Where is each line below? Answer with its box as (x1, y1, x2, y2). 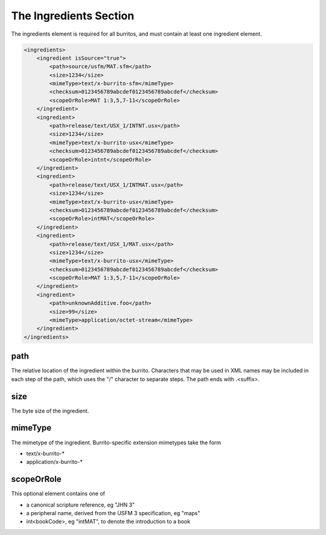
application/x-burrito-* (26, 458, 83, 466)
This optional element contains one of (11, 490, 106, 498)
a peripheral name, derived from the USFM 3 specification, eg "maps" (26, 509, 200, 516)
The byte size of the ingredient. (11, 407, 89, 414)
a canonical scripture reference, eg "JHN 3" (26, 501, 135, 508)
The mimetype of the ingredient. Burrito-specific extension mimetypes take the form (11, 438, 222, 446)
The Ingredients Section (11, 9, 135, 22)
